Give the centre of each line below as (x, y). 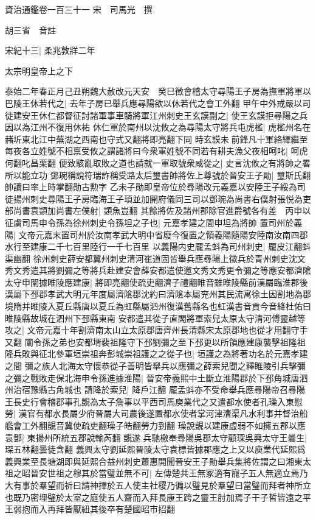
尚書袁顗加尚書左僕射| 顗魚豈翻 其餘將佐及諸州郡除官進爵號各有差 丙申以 (162, 210)
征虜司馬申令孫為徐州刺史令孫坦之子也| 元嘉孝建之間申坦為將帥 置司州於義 (154, 222)
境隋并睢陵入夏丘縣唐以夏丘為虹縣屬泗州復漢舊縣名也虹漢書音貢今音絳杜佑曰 (158, 306)
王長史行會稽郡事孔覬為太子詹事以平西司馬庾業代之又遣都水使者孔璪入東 (149, 401)
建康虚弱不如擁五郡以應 (259, 425)
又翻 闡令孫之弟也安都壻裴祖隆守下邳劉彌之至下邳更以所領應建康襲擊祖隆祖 (155, 341)
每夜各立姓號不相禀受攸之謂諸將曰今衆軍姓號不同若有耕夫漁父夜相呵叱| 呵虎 (156, 151)
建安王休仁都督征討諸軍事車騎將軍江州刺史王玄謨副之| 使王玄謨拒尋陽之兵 (160, 115)
